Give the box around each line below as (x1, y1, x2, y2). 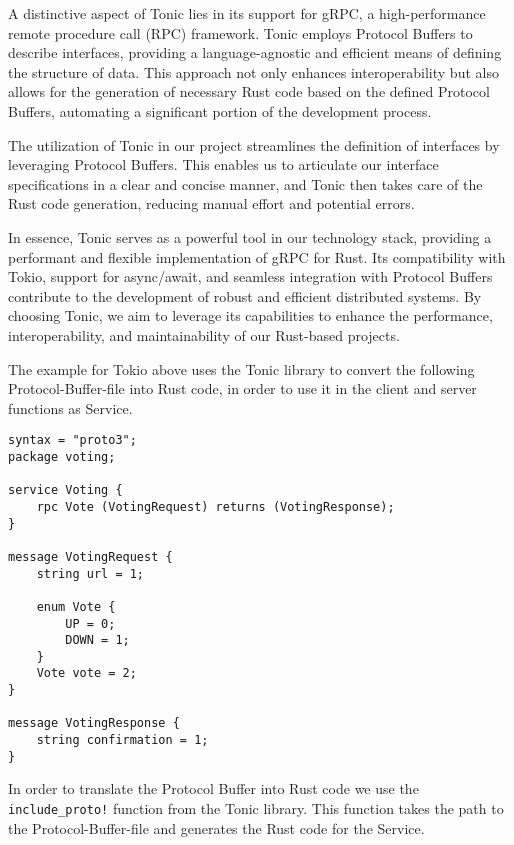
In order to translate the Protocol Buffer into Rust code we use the (8, 778, 419, 799)
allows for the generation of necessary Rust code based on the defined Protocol (8, 81, 490, 102)
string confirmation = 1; (36, 733, 209, 748)
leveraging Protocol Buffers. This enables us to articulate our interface (8, 154, 439, 175)
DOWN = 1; (65, 633, 130, 648)
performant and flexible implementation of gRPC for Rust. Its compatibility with (8, 246, 506, 267)
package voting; (8, 449, 116, 464)
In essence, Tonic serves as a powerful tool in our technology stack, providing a (8, 226, 492, 247)
